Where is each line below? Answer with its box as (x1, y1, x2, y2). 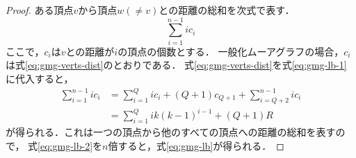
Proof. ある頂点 (6, 3, 74, 17)
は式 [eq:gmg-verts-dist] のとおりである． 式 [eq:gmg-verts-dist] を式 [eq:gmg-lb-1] (6, 58, 347, 72)
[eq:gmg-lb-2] (38, 138, 93, 152)
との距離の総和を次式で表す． (159, 3, 295, 17)
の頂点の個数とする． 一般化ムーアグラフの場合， (118, 44, 344, 58)
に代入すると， (6, 71, 74, 85)
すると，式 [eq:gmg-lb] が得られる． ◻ (118, 138, 284, 152)
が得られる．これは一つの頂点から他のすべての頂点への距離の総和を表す (6, 125, 336, 139)
